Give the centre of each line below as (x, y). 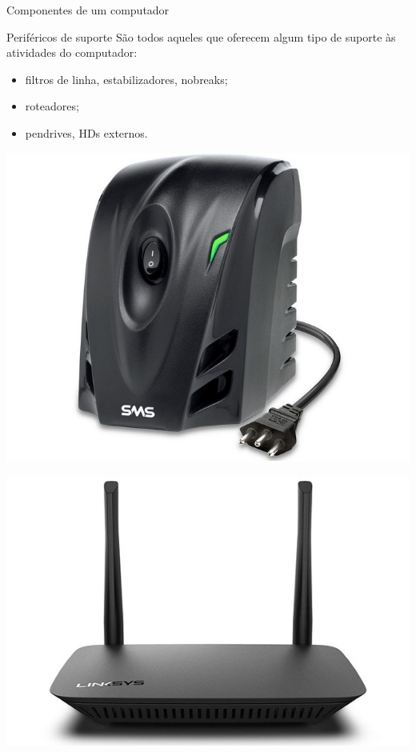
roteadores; (52, 106)
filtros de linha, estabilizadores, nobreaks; (126, 79)
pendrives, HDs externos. (86, 132)
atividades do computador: (72, 52)
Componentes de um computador (88, 10)
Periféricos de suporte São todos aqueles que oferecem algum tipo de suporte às (201, 36)
